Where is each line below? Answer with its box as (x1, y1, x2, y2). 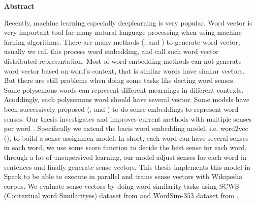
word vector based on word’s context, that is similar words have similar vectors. (4, 65, 245, 76)
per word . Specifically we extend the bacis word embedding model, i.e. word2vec (4, 123, 249, 133)
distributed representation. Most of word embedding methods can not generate (4, 55, 242, 66)
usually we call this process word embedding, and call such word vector (4, 46, 219, 56)
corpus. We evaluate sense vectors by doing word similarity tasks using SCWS (4, 180, 239, 191)
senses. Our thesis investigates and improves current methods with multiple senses (4, 113, 252, 124)
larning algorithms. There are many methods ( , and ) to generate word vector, (4, 36, 240, 47)
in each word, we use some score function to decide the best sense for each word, (4, 142, 247, 153)
